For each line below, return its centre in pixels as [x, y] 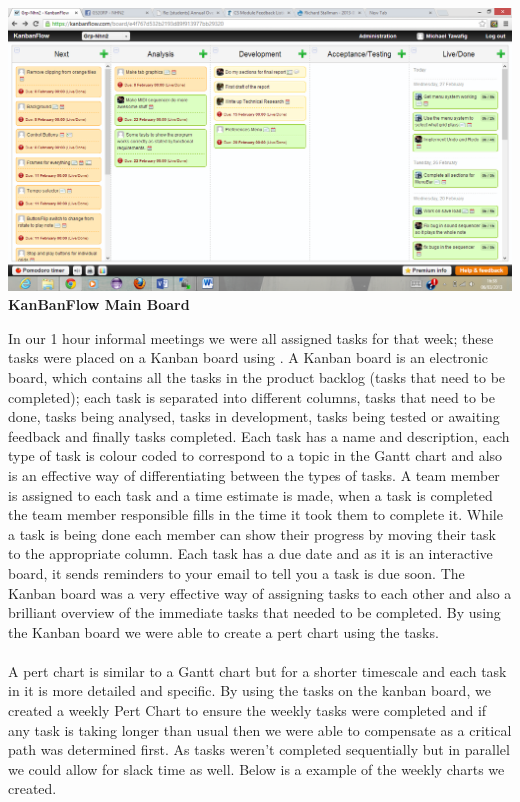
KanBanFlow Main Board [99, 304]
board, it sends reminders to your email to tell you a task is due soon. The [236, 572]
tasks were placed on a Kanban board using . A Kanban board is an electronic [248, 357]
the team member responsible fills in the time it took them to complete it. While [255, 514]
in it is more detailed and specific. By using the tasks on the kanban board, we [249, 690]
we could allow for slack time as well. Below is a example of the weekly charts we [256, 768]
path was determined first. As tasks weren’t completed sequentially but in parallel [259, 749]
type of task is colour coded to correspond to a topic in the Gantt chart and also [255, 455]
